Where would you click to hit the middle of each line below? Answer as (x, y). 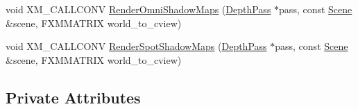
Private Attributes (73, 97)
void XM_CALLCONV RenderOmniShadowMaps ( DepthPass (138, 9)
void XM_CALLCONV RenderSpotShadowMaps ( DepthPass (136, 46)
